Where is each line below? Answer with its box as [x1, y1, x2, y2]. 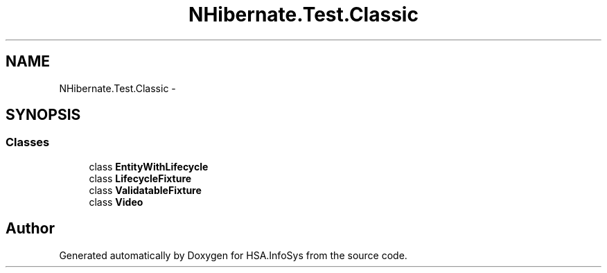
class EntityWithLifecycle [89, 160, 209, 173]
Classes [6, 135, 50, 150]
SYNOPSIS [6, 106, 81, 124]
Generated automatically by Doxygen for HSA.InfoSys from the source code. [59, 249, 407, 261]
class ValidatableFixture [89, 184, 202, 196]
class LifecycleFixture [89, 172, 192, 184]
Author [6, 220, 55, 238]
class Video [89, 195, 143, 208]
